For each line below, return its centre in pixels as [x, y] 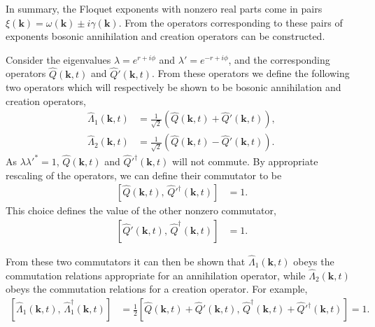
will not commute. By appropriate [245, 161]
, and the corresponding [279, 59]
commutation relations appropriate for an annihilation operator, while [156, 275]
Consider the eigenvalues [58, 59]
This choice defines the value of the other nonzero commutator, [141, 210]
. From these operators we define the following [250, 73]
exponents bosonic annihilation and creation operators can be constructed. [165, 36]
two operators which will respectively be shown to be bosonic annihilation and [174, 87]
